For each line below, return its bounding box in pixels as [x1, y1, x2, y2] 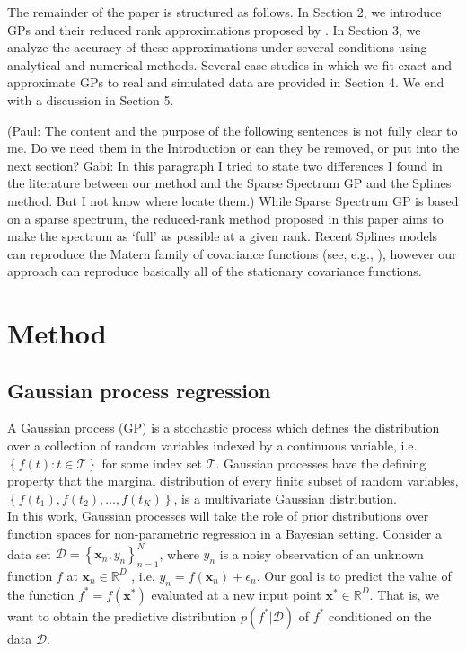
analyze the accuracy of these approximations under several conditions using [7, 38, 427, 57]
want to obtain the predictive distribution [7, 606, 237, 625]
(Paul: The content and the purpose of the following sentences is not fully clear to [7, 120, 458, 139]
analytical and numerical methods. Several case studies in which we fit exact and [7, 55, 453, 74]
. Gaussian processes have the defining [215, 453, 426, 472]
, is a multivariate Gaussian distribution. [173, 488, 397, 507]
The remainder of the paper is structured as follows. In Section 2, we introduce [7, 3, 442, 21]
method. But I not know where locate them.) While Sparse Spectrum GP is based [7, 191, 459, 210]
